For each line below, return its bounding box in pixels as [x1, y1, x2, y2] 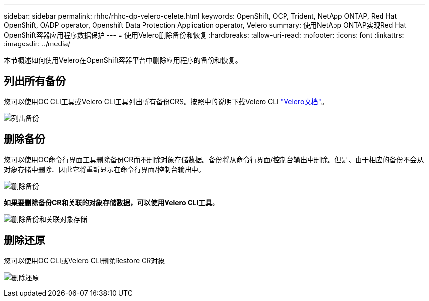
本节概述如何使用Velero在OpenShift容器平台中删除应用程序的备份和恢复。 [4, 56, 242, 64]
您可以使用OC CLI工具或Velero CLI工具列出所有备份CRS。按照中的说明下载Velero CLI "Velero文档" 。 [4, 97, 328, 106]
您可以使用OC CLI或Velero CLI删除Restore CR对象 [4, 256, 165, 265]
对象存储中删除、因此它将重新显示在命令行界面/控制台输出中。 [4, 165, 206, 173]
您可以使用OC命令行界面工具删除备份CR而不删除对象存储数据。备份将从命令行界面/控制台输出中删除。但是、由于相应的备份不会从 [4, 155, 424, 164]
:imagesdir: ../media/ [4, 40, 71, 48]
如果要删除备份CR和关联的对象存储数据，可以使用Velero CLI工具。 [4, 198, 219, 207]
